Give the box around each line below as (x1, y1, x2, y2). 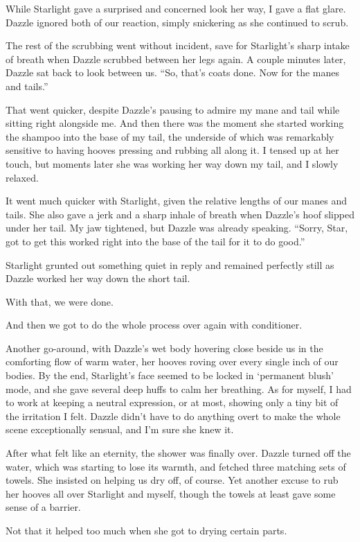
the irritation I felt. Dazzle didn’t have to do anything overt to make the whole (6, 408, 341, 423)
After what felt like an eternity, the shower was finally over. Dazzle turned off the (6, 446, 351, 460)
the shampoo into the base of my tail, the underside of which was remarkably (6, 129, 334, 143)
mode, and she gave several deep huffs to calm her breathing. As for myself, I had (6, 381, 352, 396)
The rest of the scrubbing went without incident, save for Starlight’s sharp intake (6, 38, 350, 53)
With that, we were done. (6, 294, 114, 308)
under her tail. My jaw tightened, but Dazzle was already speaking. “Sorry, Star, (6, 220, 348, 235)
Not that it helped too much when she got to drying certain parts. (6, 523, 287, 537)
